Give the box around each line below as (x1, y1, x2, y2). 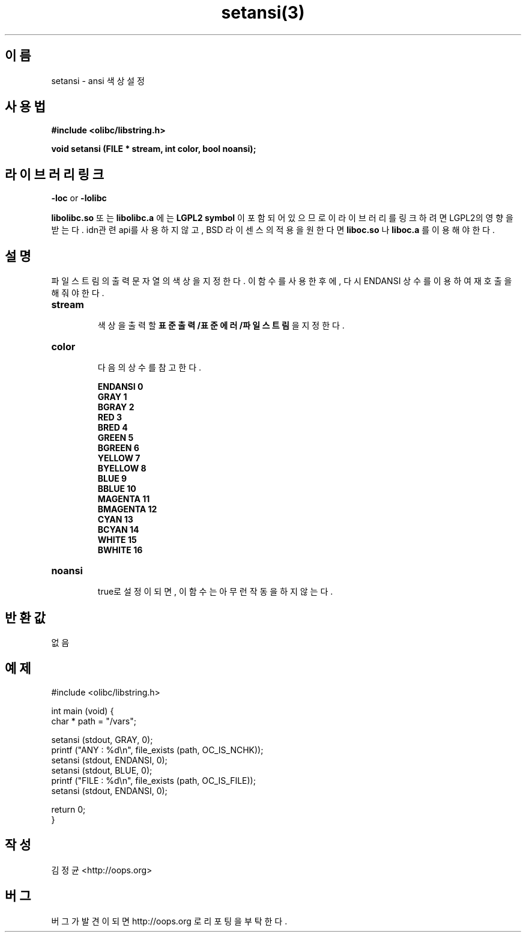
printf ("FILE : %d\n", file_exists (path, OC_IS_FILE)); (51, 775, 256, 786)
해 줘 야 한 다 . (51, 288, 104, 299)
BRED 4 (97, 422, 128, 433)
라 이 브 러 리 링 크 (5, 166, 104, 182)
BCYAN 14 (97, 524, 139, 535)
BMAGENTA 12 (97, 504, 157, 515)
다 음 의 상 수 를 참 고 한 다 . (97, 362, 202, 373)
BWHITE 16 (97, 545, 143, 556)
